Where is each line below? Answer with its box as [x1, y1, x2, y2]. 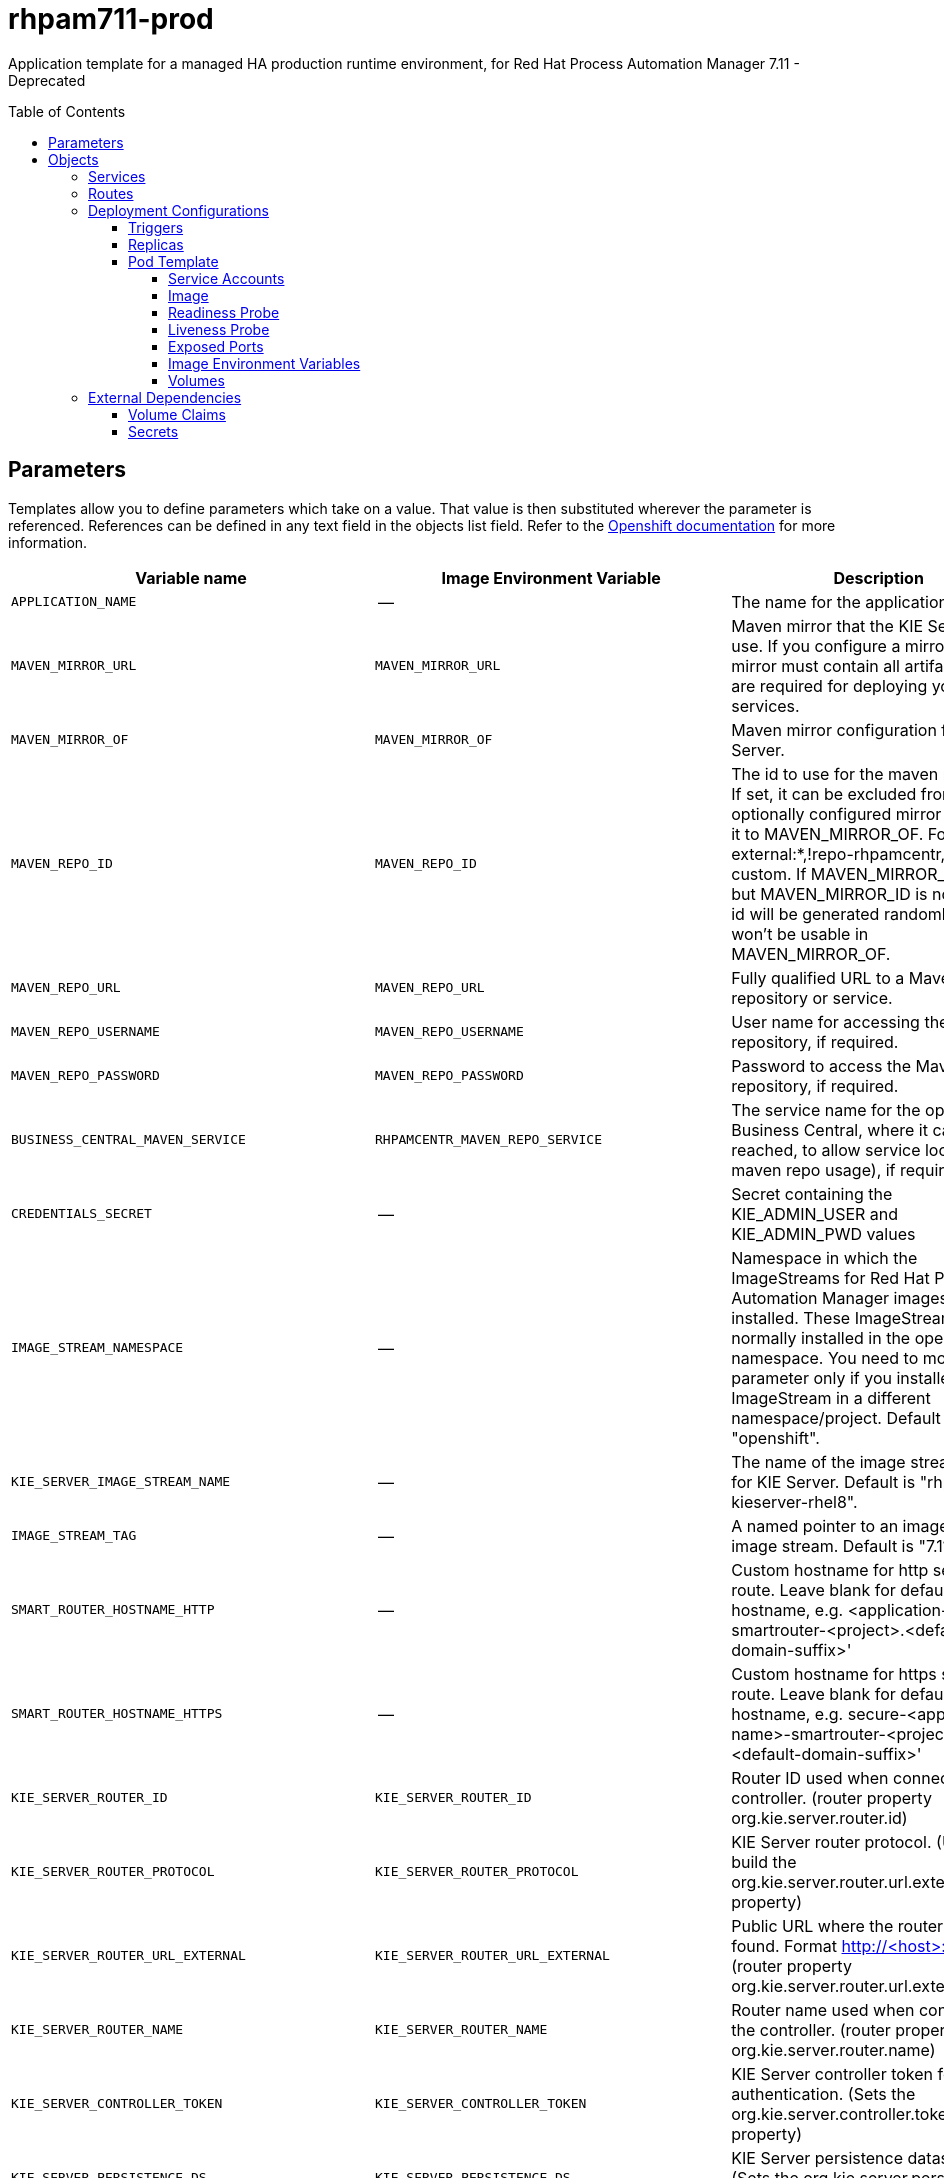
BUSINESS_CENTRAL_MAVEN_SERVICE [11, 1132, 246, 1148]
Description [833, 567, 924, 588]
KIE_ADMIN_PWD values [731, 1223, 916, 1244]
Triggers [128, 218, 184, 236]
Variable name [135, 567, 247, 588]
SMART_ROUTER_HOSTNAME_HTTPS [11, 1706, 223, 1722]
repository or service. [731, 987, 893, 1008]
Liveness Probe [168, 320, 270, 338]
